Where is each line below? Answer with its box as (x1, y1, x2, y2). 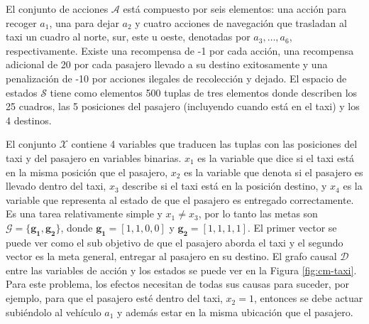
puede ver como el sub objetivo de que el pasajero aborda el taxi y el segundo (6, 234, 343, 249)
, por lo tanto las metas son (198, 206, 318, 221)
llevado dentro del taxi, (6, 178, 106, 193)
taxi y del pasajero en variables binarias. (6, 150, 182, 165)
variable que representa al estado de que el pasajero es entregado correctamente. (6, 192, 354, 207)
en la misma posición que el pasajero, (6, 164, 168, 179)
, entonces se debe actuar (253, 291, 363, 306)
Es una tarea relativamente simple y (6, 206, 163, 221)
